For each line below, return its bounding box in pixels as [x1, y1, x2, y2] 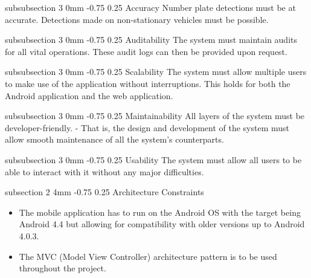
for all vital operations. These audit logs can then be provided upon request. [5, 45, 287, 57]
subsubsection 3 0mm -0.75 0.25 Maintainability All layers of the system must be [5, 109, 305, 122]
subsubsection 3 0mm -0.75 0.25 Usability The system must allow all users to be [5, 153, 302, 166]
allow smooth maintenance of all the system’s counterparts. [5, 133, 224, 146]
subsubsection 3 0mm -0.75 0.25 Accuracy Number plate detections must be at [5, 1, 296, 13]
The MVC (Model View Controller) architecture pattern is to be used [19, 250, 277, 262]
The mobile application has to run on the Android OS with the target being [19, 205, 301, 218]
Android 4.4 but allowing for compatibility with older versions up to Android [19, 218, 305, 230]
